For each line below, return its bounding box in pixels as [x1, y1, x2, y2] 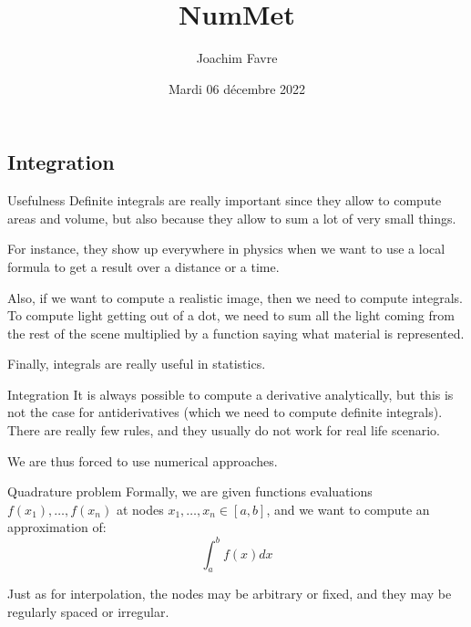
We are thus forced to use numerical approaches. [7, 451, 278, 470]
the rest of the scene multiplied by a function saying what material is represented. [7, 323, 465, 342]
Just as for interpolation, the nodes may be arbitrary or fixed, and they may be [7, 584, 452, 603]
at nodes [116, 499, 164, 518]
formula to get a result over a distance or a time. [7, 256, 280, 276]
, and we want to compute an [266, 499, 430, 518]
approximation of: [7, 517, 107, 537]
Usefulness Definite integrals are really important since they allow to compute [7, 191, 442, 210]
